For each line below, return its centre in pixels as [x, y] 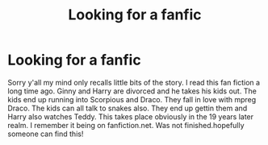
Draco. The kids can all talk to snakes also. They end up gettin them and [128, 108]
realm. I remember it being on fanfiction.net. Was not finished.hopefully [126, 125]
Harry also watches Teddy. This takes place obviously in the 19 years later [131, 116]
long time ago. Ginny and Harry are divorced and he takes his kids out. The [132, 91]
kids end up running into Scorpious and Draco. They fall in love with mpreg [132, 99]
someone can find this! [46, 134]
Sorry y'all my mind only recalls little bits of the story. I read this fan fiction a [134, 82]
